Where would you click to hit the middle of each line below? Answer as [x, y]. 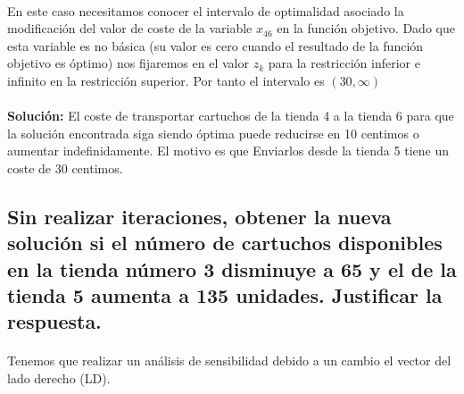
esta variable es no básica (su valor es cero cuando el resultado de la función [215, 45]
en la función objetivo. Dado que [366, 28]
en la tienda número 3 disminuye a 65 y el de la [232, 268]
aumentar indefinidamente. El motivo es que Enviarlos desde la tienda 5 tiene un [228, 151]
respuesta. [54, 321]
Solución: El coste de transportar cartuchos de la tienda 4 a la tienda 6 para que [231, 116]
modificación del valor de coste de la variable [130, 28]
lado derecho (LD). [59, 378]
